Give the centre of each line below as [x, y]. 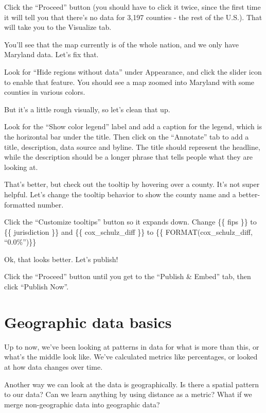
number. [50, 204]
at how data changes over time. [54, 366]
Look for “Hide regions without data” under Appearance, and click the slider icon [133, 71]
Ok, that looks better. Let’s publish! [61, 259]
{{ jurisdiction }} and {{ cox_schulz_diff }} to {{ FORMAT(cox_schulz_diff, [128, 231]
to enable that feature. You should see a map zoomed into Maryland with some [129, 82]
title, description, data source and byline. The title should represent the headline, [132, 147]
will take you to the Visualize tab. [58, 27]
